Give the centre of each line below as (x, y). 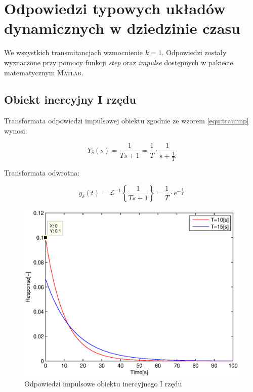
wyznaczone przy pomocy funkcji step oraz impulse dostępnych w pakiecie (119, 62)
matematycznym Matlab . (44, 72)
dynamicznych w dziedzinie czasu (122, 28)
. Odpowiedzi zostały (194, 52)
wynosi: (16, 130)
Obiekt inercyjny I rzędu (70, 99)
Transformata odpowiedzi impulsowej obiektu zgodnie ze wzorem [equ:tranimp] (126, 121)
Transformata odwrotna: (42, 172)
